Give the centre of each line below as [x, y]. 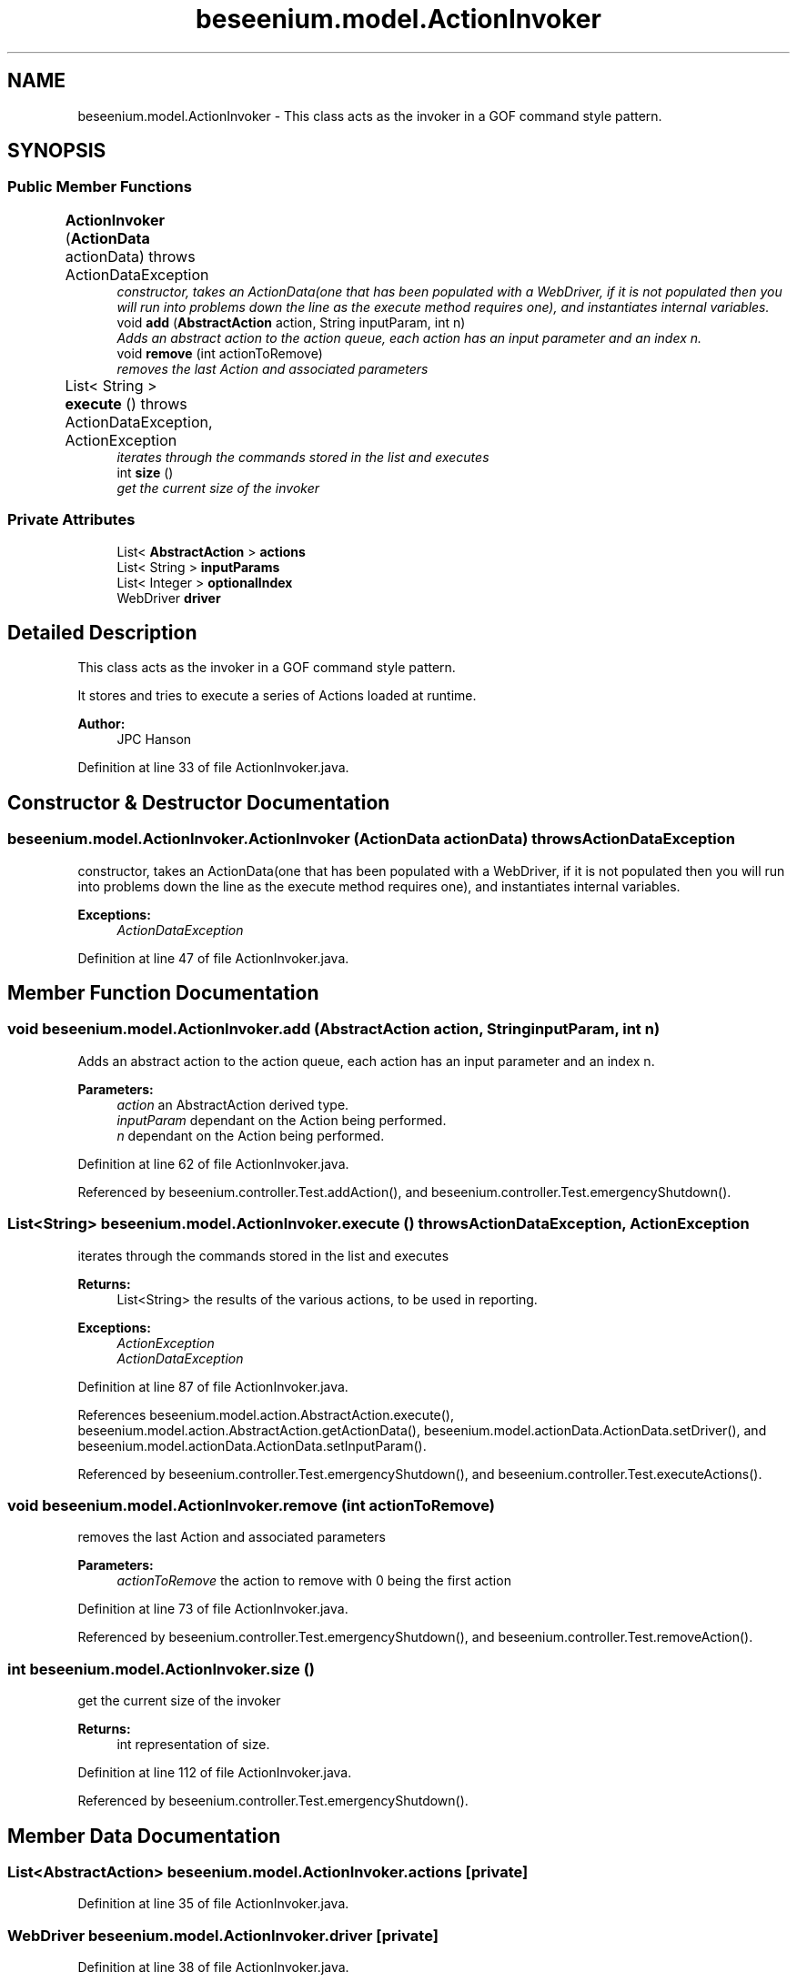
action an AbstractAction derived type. [233, 1104]
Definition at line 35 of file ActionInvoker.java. [213, 1904]
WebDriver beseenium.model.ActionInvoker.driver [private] [223, 1935]
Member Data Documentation [144, 1836]
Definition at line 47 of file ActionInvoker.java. [213, 958]
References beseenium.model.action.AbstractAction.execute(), [266, 1414]
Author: [101, 724]
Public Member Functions [100, 187]
